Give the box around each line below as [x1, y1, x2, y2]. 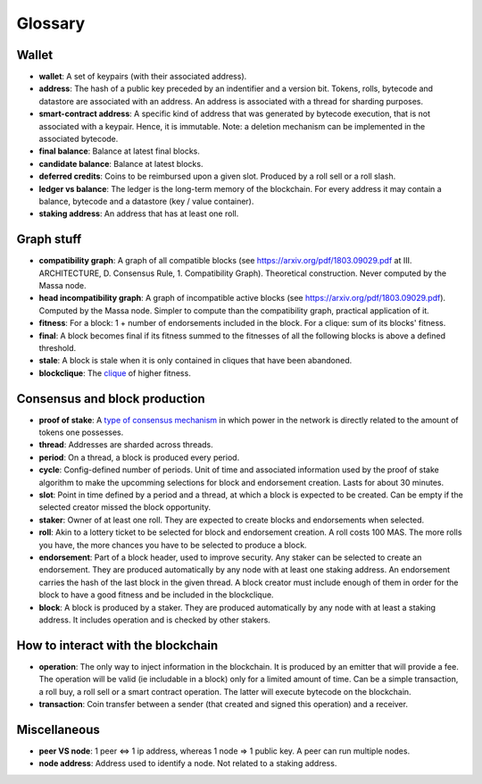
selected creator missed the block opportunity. [38, 502, 212, 513]
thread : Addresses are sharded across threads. [38, 439, 213, 450]
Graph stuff [16, 232, 82, 247]
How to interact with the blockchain [16, 638, 219, 653]
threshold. [38, 343, 77, 353]
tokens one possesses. [38, 427, 124, 438]
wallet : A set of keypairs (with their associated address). [38, 71, 247, 82]
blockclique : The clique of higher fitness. [38, 367, 191, 379]
